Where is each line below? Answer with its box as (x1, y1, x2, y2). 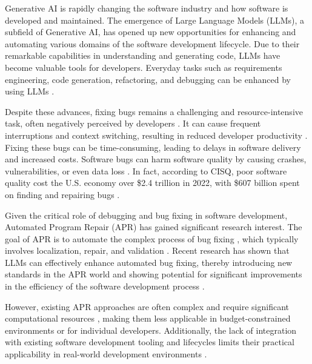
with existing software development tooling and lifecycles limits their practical (5, 336, 294, 348)
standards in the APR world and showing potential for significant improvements (5, 268, 302, 280)
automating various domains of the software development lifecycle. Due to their (5, 37, 300, 50)
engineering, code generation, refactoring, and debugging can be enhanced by (5, 73, 291, 85)
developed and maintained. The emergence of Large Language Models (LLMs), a (5, 13, 305, 26)
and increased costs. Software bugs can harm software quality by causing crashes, (5, 153, 307, 165)
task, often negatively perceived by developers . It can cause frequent (5, 117, 261, 130)
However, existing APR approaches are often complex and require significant (5, 300, 290, 313)
